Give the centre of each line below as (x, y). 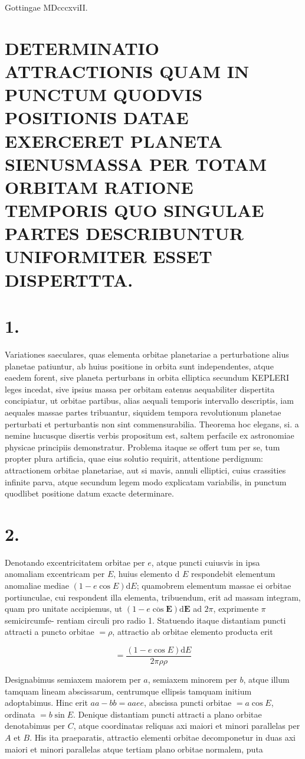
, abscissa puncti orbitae (188, 703)
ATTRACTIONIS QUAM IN (127, 71)
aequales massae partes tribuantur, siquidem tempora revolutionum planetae (143, 412)
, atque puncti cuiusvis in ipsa (206, 562)
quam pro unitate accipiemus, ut (64, 609)
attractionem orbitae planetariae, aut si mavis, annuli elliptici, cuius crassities (145, 470)
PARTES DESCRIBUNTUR (124, 233)
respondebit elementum (233, 574)
